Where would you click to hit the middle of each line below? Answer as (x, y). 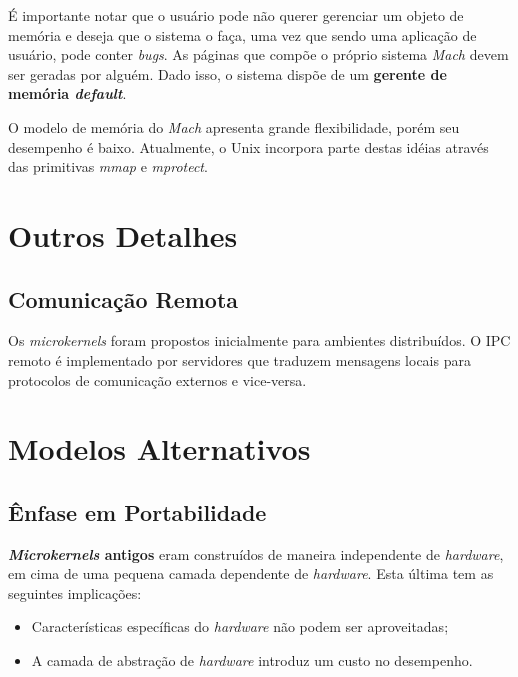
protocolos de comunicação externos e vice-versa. (157, 379)
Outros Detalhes (123, 234)
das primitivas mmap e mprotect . (108, 166)
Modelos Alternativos (159, 448)
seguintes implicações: (75, 592)
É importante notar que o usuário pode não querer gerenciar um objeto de (236, 15)
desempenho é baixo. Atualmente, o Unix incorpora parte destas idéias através (248, 146)
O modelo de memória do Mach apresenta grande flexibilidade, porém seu (234, 126)
